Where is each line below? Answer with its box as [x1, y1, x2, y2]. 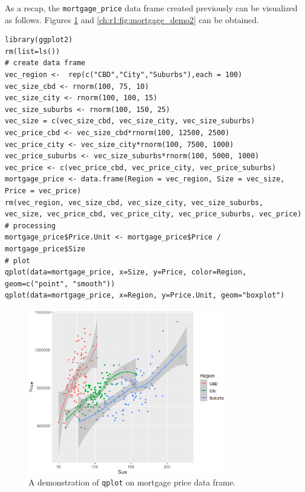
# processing [5, 221, 56, 230]
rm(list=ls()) [5, 47, 60, 56]
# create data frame [5, 59, 86, 68]
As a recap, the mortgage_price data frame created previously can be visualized [5, 2, 298, 14]
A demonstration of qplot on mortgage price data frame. [28, 476, 236, 488]
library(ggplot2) [5, 36, 73, 44]
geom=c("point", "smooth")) [5, 279, 115, 288]
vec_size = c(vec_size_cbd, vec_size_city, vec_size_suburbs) [5, 117, 255, 126]
